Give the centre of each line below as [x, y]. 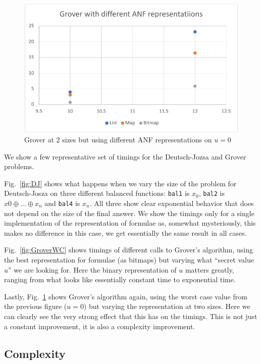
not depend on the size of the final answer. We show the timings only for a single [129, 213]
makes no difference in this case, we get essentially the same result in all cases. [125, 232]
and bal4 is [62, 203]
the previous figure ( [36, 306]
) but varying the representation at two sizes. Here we [167, 306]
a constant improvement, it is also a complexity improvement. [100, 326]
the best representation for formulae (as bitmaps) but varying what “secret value [129, 260]
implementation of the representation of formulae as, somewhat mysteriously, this [130, 223]
